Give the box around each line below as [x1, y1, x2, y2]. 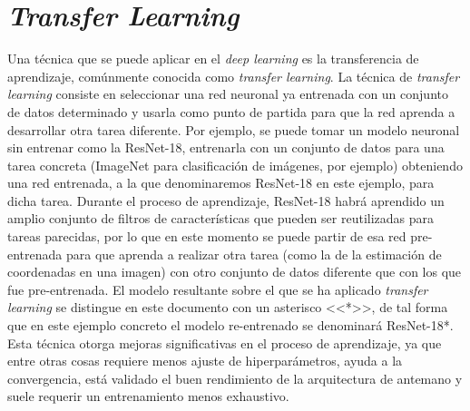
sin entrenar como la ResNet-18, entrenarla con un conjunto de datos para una [7, 138, 445, 157]
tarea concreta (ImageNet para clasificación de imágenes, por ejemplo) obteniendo [7, 155, 463, 174]
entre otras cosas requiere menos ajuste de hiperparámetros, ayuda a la [7, 351, 403, 370]
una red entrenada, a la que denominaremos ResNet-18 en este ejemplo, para [7, 173, 435, 192]
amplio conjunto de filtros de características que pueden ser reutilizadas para [7, 209, 435, 228]
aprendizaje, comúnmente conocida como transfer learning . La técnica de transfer [7, 66, 460, 85]
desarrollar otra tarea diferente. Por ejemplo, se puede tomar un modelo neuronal [7, 120, 460, 139]
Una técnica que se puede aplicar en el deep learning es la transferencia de [7, 49, 419, 68]
